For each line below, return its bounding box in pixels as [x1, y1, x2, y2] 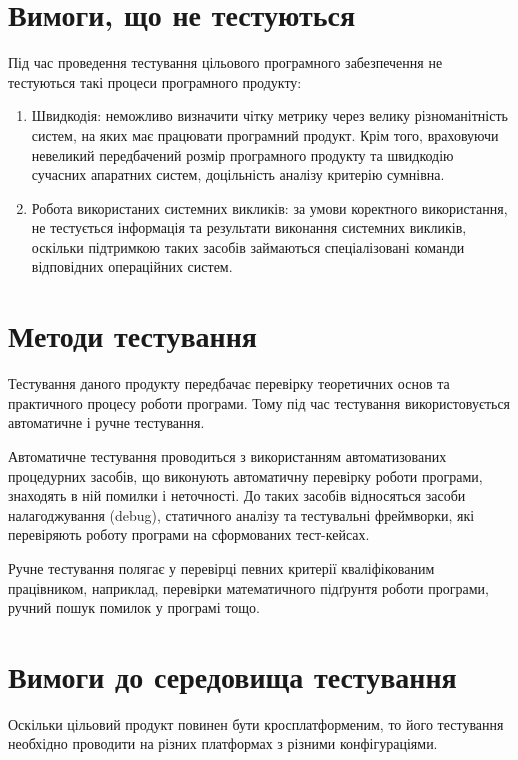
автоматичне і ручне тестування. [8, 412, 205, 433]
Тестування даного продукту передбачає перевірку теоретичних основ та [8, 373, 450, 394]
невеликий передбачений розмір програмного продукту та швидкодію [31, 144, 454, 165]
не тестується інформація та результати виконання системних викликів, [31, 217, 467, 238]
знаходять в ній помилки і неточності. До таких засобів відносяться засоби [8, 485, 466, 506]
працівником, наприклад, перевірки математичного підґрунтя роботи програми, [8, 577, 489, 598]
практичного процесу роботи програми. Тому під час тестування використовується [8, 392, 511, 413]
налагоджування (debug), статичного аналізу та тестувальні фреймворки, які [8, 504, 475, 525]
